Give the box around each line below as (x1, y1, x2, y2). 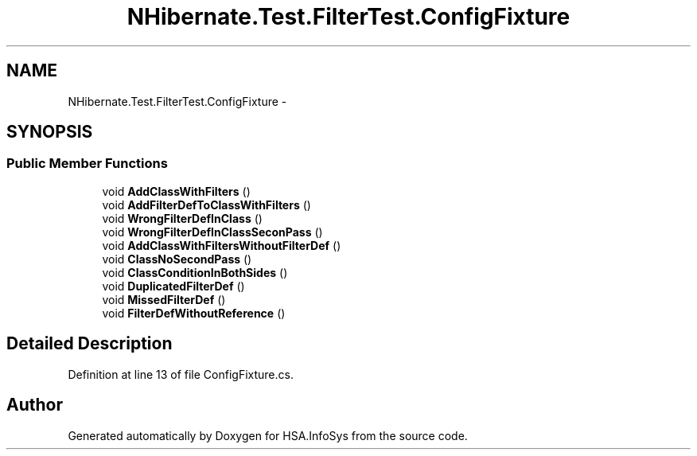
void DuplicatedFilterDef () (102, 279, 245, 293)
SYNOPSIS (6, 122, 93, 142)
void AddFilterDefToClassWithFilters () (102, 197, 311, 212)
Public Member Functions (6, 155, 168, 172)
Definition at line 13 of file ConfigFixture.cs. (68, 367, 294, 381)
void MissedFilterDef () (102, 292, 226, 306)
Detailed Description (6, 333, 173, 354)
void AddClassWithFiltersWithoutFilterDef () (102, 238, 341, 252)
